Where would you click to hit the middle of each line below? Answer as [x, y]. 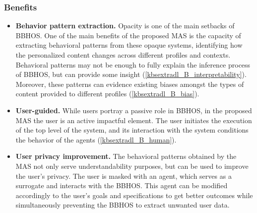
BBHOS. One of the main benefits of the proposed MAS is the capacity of [128, 35]
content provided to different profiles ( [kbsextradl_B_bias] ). [107, 94]
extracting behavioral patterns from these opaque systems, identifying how [129, 45]
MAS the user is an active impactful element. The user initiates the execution [134, 120]
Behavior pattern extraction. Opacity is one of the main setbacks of [125, 26]
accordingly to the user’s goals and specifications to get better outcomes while [134, 195]
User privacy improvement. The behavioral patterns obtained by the [126, 156]
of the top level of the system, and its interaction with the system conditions [132, 130]
